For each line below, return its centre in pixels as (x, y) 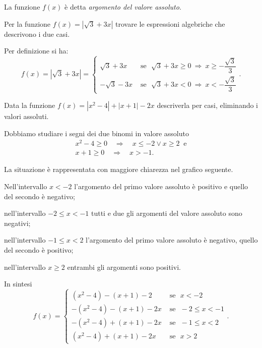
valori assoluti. (26, 116)
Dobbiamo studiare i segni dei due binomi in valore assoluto (96, 133)
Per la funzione (27, 23)
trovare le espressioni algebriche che (170, 23)
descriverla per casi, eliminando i (208, 105)
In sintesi (18, 284)
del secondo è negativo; (40, 196)
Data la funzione (30, 105)
